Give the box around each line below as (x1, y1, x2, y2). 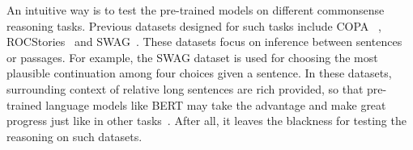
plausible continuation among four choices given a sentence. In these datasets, (6, 65, 392, 81)
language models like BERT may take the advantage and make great (45, 96, 386, 113)
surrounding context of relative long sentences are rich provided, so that (6, 80, 364, 97)
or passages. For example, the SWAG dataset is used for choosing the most (6, 48, 378, 65)
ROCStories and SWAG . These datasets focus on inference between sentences (6, 33, 402, 50)
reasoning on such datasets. (6, 127, 143, 144)
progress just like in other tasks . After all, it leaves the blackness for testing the (6, 112, 407, 129)
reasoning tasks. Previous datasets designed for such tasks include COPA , (6, 17, 381, 34)
